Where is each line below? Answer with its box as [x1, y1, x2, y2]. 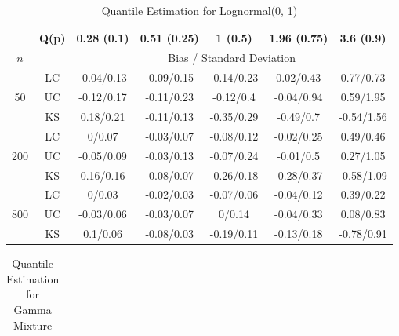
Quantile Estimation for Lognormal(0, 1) [101, 2, 298, 18]
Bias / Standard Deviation [168, 49, 296, 66]
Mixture [13, 316, 53, 333]
